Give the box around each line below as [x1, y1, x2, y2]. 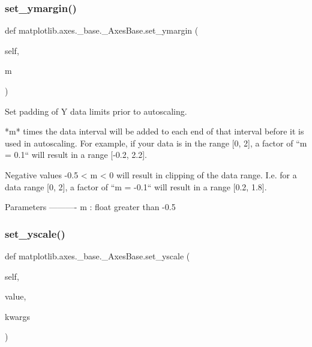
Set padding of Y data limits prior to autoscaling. [5, 104, 187, 117]
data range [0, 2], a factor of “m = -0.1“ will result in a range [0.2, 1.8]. [5, 180, 267, 193]
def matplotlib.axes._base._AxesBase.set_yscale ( [5, 249, 190, 262]
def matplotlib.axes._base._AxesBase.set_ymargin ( [5, 24, 199, 37]
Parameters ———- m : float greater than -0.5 [5, 201, 176, 213]
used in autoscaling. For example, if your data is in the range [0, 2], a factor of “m [5, 136, 307, 149]
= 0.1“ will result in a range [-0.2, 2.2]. [5, 148, 147, 161]
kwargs [5, 310, 31, 322]
